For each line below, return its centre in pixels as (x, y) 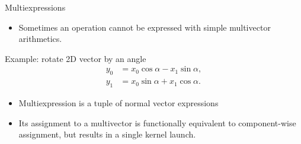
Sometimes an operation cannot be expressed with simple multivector (145, 27)
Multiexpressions (35, 7)
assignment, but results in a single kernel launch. (107, 134)
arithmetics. (40, 39)
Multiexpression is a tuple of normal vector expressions (119, 103)
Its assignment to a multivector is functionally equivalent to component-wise (157, 122)
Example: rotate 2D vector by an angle (76, 58)
